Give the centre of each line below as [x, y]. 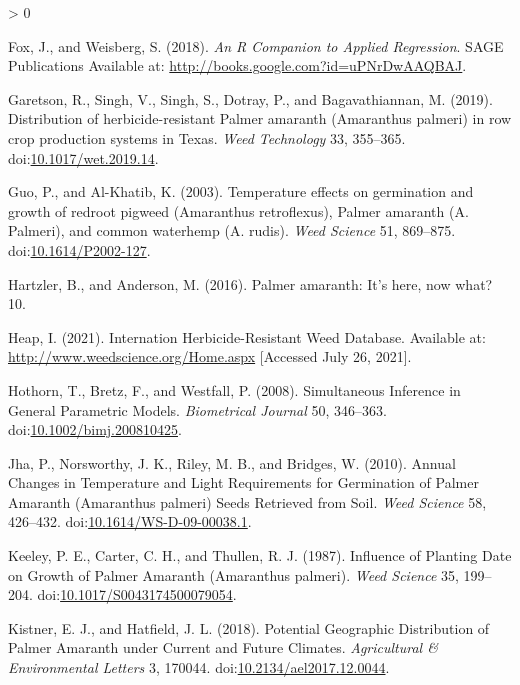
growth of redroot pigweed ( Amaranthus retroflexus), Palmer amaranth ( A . [238, 210]
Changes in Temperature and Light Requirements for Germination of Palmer [243, 482]
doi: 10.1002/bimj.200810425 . [95, 429]
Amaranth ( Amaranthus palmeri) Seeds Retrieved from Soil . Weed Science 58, [247, 501]
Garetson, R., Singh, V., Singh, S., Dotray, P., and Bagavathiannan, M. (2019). [250, 98]
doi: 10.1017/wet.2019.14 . [83, 157]
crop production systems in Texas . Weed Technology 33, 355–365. [207, 137]
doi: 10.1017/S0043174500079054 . [137, 594]
